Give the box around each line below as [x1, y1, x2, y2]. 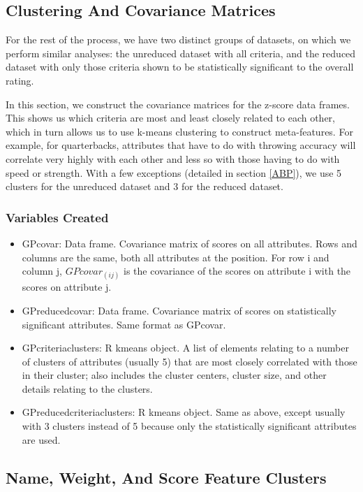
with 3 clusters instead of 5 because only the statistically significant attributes [22, 419, 357, 433]
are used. [22, 432, 61, 447]
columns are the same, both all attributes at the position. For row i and [22, 249, 329, 264]
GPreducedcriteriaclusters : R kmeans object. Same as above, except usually [22, 405, 346, 419]
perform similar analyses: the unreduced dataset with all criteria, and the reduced [6, 45, 356, 60]
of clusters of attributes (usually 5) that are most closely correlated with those [22, 354, 357, 368]
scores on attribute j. [22, 280, 112, 294]
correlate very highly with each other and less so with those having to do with [6, 151, 340, 166]
